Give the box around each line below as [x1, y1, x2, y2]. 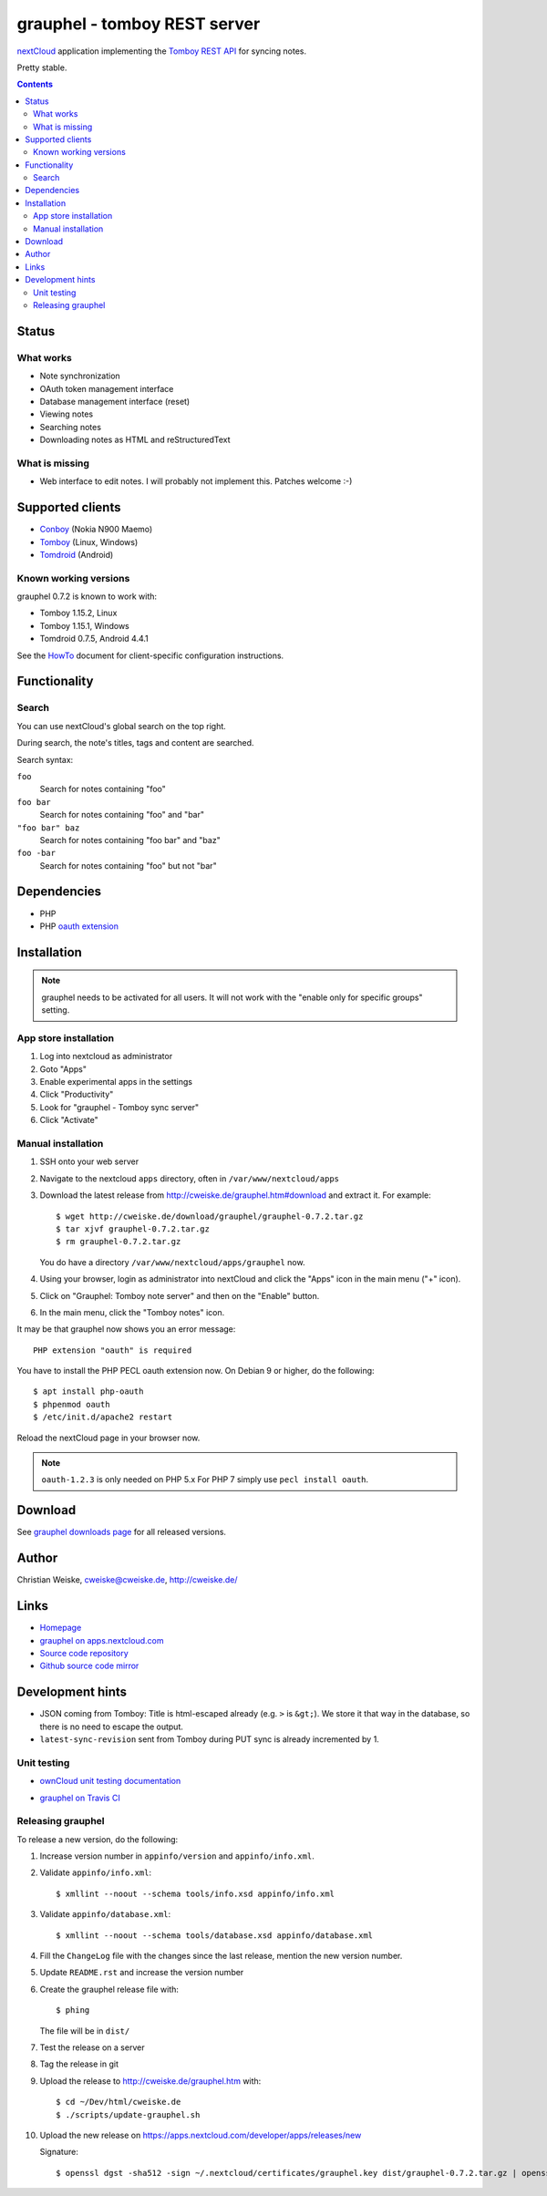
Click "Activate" [39, 1115, 99, 1126]
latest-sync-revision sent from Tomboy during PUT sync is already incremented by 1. [39, 1734, 380, 1745]
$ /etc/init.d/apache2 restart [33, 1412, 173, 1422]
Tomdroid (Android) [39, 549, 114, 560]
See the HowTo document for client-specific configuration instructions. [16, 650, 284, 661]
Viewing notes [39, 408, 94, 419]
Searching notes [39, 421, 102, 432]
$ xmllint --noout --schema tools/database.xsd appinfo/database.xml [56, 1930, 374, 1941]
